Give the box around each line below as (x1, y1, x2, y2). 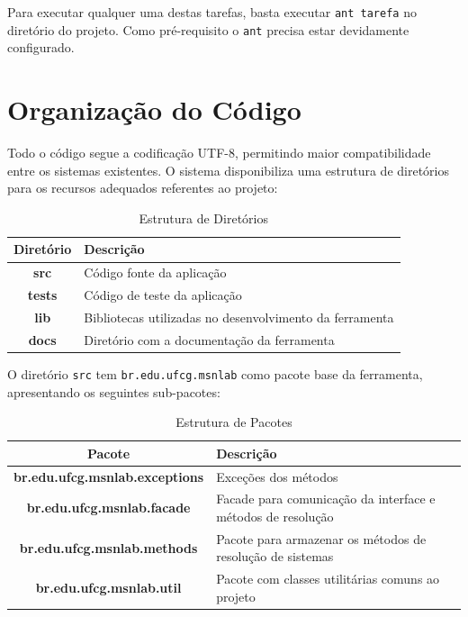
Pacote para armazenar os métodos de (216, 529, 427, 548)
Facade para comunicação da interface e (216, 489, 436, 508)
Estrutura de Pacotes (175, 413, 292, 431)
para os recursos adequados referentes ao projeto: (7, 178, 278, 197)
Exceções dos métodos (216, 467, 338, 485)
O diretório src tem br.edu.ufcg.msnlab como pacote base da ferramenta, (7, 364, 423, 383)
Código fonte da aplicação (84, 263, 227, 282)
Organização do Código (7, 91, 301, 128)
